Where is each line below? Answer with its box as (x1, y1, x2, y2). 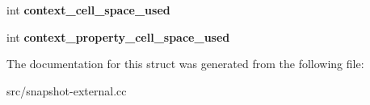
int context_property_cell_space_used (6, 28, 230, 45)
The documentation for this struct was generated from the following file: (6, 55, 364, 72)
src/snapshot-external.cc (6, 82, 127, 99)
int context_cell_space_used (6, 2, 170, 18)
